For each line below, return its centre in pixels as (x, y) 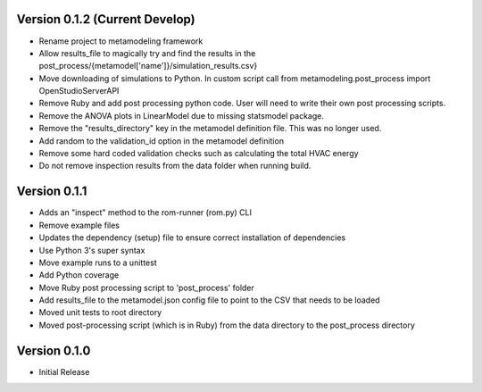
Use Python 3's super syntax (92, 250)
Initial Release (64, 371)
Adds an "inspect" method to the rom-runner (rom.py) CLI (145, 213)
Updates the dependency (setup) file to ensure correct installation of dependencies (192, 238)
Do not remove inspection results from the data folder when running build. (175, 166)
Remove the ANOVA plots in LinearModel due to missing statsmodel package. (182, 115)
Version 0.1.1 (52, 192)
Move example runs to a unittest (98, 263)
